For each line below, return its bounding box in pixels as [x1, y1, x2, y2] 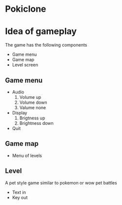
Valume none [19, 104, 46, 111]
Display [12, 110, 28, 115]
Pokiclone [5, 3, 46, 15]
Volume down [19, 99, 47, 105]
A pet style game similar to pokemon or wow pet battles [5, 180, 117, 185]
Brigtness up [19, 115, 45, 121]
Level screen [12, 62, 38, 68]
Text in [12, 189, 26, 195]
